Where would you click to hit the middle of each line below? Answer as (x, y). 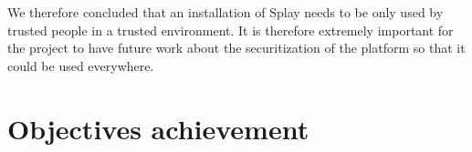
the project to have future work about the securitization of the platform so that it (236, 48)
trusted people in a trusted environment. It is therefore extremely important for (231, 30)
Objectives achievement (158, 128)
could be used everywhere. (81, 65)
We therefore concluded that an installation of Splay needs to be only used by (226, 12)
